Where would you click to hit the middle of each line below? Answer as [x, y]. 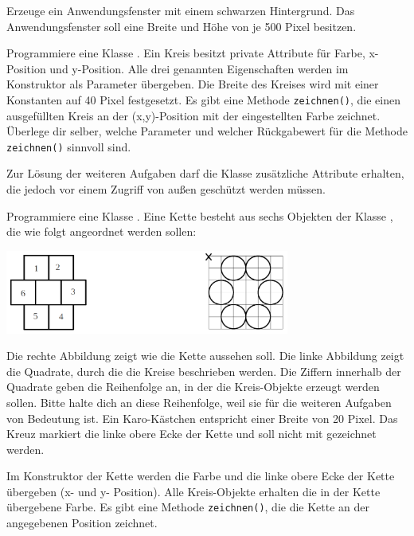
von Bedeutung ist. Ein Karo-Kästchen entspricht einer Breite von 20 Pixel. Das [202, 418]
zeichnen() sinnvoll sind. [69, 146]
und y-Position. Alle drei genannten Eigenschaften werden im [199, 68]
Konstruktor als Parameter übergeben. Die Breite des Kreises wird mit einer [193, 84]
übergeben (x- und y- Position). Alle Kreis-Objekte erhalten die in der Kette [193, 491]
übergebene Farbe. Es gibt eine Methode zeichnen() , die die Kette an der [188, 507]
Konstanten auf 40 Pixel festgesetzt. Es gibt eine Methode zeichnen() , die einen [203, 99]
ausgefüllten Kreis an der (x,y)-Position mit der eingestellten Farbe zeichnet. [193, 115]
